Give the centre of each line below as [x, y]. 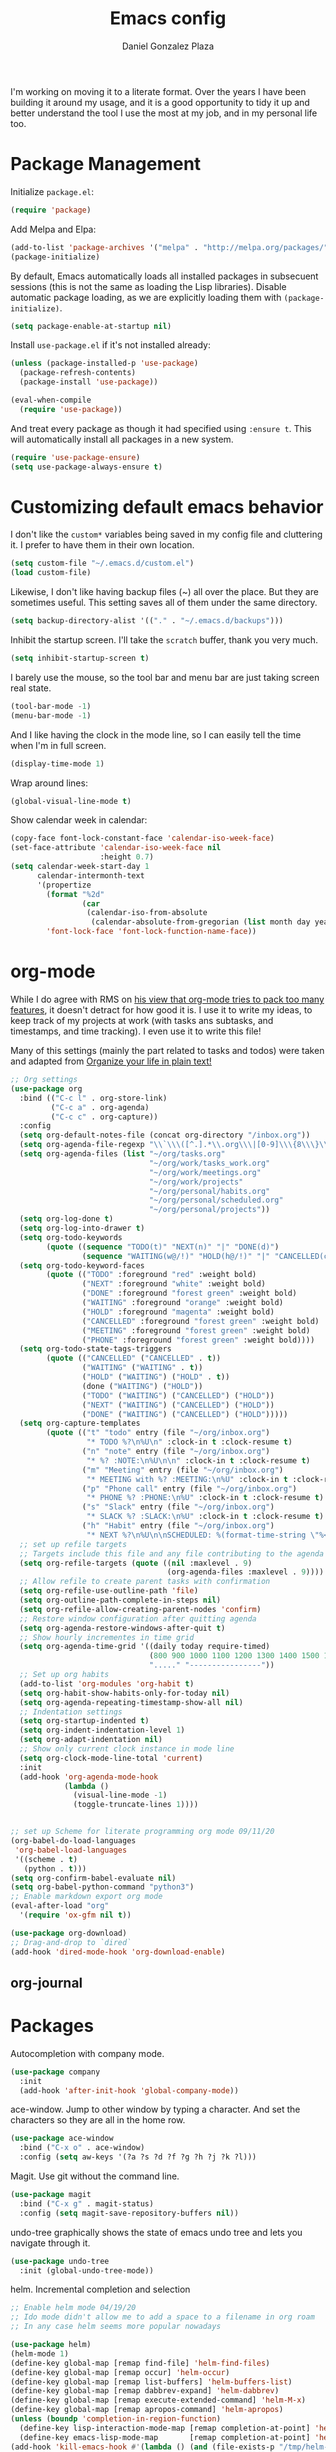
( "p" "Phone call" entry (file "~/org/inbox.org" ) [189, 1488]
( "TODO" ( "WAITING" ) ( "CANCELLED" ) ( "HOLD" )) [178, 1395]
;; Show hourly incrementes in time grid [107, 1637]
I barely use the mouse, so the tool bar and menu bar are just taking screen [165, 677]
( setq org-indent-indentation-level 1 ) [102, 1730]
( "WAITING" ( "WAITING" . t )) [142, 1368]
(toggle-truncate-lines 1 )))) [136, 1805]
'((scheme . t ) [46, 1859]
